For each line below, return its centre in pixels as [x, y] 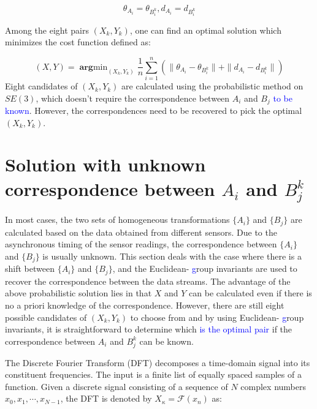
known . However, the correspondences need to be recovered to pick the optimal [154, 111]
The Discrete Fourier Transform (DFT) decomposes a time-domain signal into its [158, 362]
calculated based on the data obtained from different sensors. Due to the [141, 232]
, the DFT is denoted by [106, 398]
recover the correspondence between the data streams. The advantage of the [148, 281]
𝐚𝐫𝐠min [94, 67]
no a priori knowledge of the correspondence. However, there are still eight [145, 305]
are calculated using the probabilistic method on [212, 86]
